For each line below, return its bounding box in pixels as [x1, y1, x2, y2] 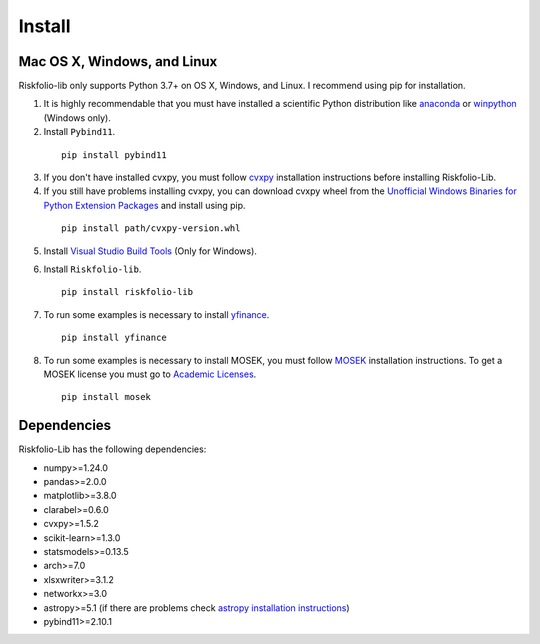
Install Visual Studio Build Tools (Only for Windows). [43, 245, 257, 257]
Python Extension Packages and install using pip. [43, 199, 246, 211]
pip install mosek [61, 391, 152, 403]
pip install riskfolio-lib [61, 286, 194, 298]
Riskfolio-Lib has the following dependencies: [18, 443, 207, 455]
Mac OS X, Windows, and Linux [18, 53, 218, 70]
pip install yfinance [61, 332, 167, 344]
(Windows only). [43, 111, 112, 124]
